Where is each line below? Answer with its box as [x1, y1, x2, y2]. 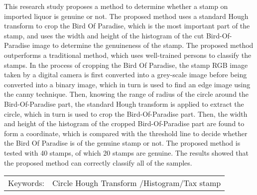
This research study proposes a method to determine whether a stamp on [4, 1, 228, 11]
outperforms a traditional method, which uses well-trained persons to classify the [4, 49, 252, 60]
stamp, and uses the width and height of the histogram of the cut [4, 30, 204, 40]
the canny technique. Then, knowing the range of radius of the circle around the [4, 89, 249, 99]
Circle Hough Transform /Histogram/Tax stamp [52, 177, 221, 189]
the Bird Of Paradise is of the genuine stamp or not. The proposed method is [4, 138, 241, 148]
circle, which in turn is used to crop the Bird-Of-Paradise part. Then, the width [4, 108, 248, 119]
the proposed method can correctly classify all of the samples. [4, 157, 192, 168]
